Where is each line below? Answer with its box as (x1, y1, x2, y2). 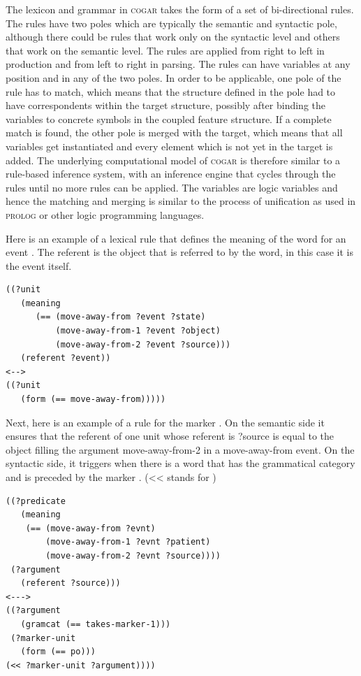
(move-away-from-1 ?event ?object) (55, 326, 221, 336)
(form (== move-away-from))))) (20, 394, 166, 405)
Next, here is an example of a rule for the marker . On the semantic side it (6, 415, 325, 429)
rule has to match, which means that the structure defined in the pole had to (6, 84, 336, 99)
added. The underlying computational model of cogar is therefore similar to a (6, 152, 341, 167)
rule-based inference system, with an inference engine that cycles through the (6, 166, 336, 181)
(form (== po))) (20, 647, 96, 657)
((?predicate (6, 496, 66, 506)
